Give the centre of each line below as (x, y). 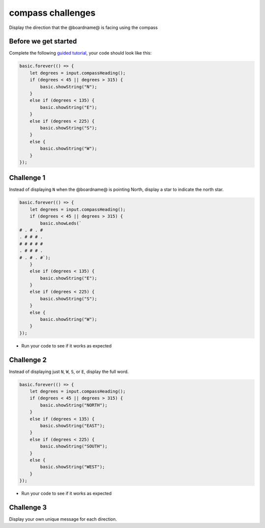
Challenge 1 (27, 178)
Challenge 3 (28, 507)
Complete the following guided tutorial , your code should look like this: (80, 53)
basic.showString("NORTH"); (74, 405)
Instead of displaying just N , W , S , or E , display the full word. (69, 371)
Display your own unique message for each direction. (63, 519)
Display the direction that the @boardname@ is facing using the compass (83, 27)
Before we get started (43, 41)
